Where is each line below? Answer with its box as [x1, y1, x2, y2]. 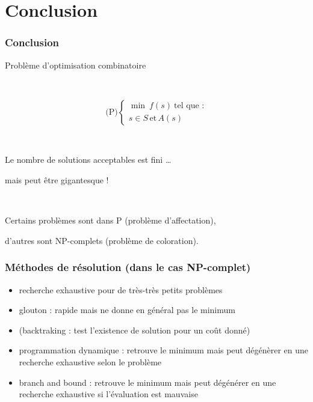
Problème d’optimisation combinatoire [5, 58, 146, 71]
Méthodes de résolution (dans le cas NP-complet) [5, 260, 251, 275]
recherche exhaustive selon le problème [19, 355, 162, 368]
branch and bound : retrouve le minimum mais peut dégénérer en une [19, 376, 276, 388]
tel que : [174, 102, 205, 111]
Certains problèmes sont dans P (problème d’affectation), [5, 214, 216, 227]
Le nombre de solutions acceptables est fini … [5, 153, 172, 166]
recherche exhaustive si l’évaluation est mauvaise [19, 388, 198, 400]
